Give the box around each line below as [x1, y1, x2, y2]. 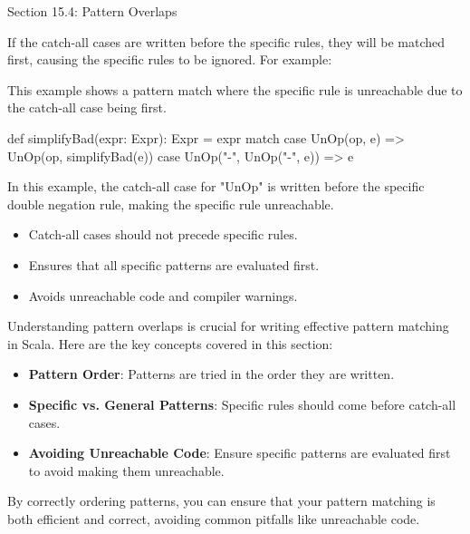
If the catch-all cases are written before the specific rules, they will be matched [7, 32, 446, 51]
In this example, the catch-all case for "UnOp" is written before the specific [7, 177, 425, 196]
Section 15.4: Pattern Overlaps [7, 2, 177, 20]
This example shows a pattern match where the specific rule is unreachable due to [7, 80, 463, 99]
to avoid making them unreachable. [28, 461, 225, 480]
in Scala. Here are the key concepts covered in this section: [7, 334, 333, 353]
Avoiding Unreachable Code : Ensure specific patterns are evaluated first [28, 443, 451, 462]
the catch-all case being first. [7, 98, 167, 117]
